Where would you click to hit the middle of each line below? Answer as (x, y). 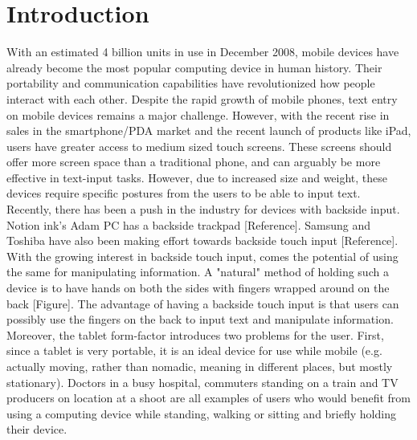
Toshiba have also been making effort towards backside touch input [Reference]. (202, 240)
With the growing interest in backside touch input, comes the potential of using (202, 256)
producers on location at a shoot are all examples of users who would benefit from (209, 398)
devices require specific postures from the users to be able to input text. (184, 193)
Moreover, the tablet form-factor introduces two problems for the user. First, (195, 334)
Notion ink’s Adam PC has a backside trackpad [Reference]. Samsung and (189, 224)
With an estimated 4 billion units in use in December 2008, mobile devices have (203, 52)
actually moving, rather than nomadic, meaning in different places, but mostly (200, 366)
